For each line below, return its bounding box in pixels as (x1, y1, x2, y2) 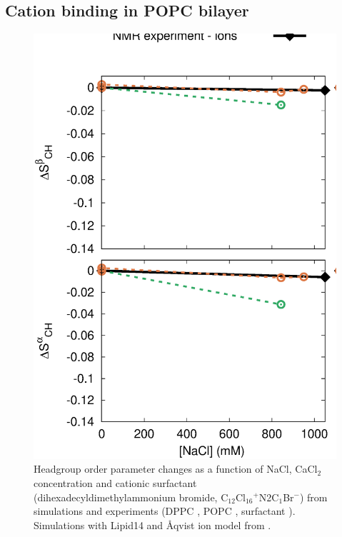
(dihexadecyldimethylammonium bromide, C (34, 489, 228, 504)
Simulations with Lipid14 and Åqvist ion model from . (34, 517, 271, 532)
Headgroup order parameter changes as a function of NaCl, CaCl (34, 461, 318, 476)
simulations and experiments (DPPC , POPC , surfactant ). (34, 503, 296, 518)
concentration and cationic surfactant (34, 475, 197, 490)
